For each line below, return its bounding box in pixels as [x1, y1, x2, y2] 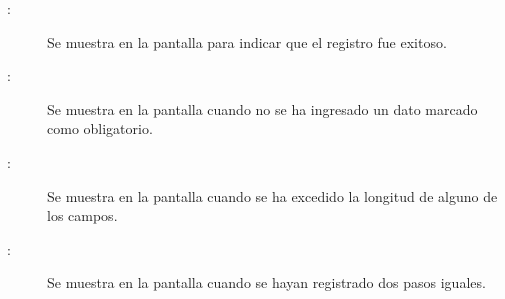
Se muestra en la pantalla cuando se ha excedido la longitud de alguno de [47, 185, 498, 206]
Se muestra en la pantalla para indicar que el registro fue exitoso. [47, 31, 447, 52]
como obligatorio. [47, 118, 153, 139]
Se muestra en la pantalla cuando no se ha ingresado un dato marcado [47, 98, 478, 119]
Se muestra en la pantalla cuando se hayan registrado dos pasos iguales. [47, 272, 486, 293]
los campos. [47, 205, 118, 226]
